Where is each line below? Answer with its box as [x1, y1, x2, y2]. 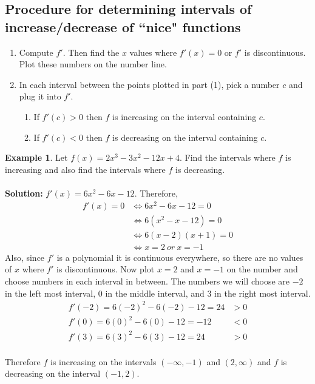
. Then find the [63, 45, 120, 58]
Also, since [5, 251, 45, 263]
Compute [19, 45, 53, 58]
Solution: [5, 186, 43, 199]
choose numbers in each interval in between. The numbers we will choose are [5, 274, 290, 287]
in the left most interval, [5, 286, 96, 299]
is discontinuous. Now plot [56, 263, 155, 275]
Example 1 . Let [5, 151, 68, 164]
